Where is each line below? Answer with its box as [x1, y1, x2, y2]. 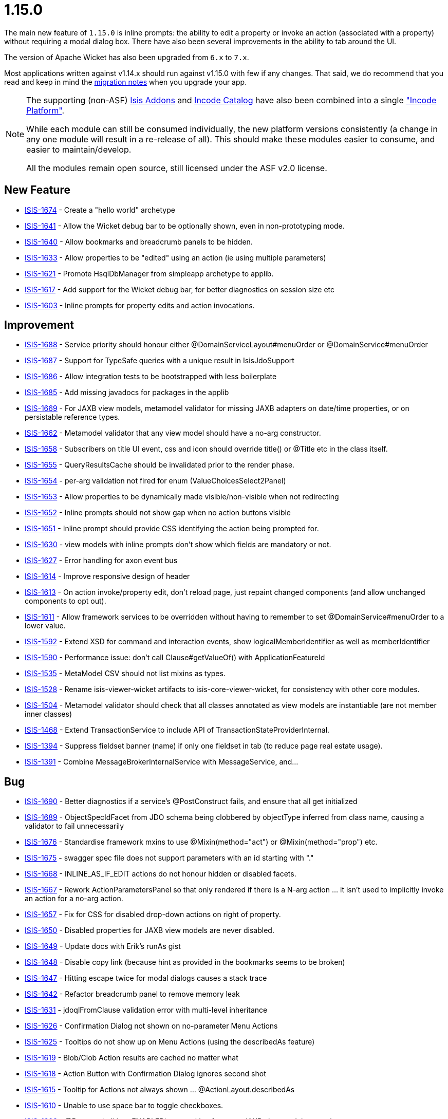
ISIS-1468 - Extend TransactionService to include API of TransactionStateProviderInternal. [25, 725, 330, 735]
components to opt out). [25, 596, 106, 606]
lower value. [25, 621, 66, 630]
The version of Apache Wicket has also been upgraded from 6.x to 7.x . [4, 52, 249, 62]
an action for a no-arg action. [25, 894, 123, 903]
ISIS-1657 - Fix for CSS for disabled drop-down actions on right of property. [25, 910, 281, 919]
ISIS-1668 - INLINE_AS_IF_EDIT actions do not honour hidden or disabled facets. [25, 869, 296, 879]
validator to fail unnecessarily [25, 822, 124, 831]
